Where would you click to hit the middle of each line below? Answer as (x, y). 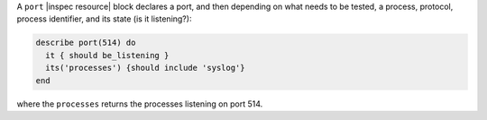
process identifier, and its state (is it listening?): (104, 19)
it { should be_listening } (107, 55)
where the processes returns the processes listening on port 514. (140, 104)
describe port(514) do (86, 43)
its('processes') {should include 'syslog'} (145, 68)
